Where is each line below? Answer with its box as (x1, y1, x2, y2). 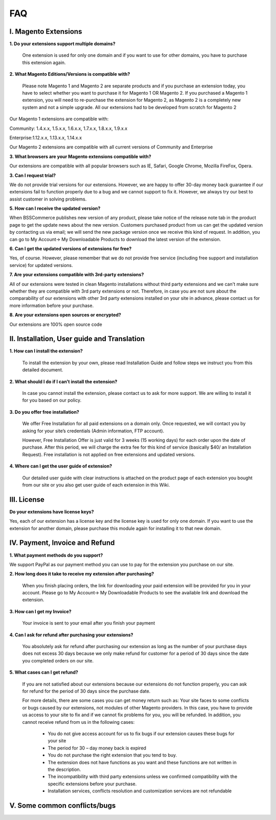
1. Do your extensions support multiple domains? (9, 41, 116, 47)
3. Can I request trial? (9, 172, 56, 179)
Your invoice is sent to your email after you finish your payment (22, 620, 155, 626)
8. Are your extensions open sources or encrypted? (9, 312, 121, 318)
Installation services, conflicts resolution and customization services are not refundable (48, 788, 232, 794)
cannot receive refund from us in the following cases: (22, 719, 135, 725)
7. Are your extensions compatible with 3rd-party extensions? (9, 272, 144, 278)
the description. (48, 766, 81, 772)
